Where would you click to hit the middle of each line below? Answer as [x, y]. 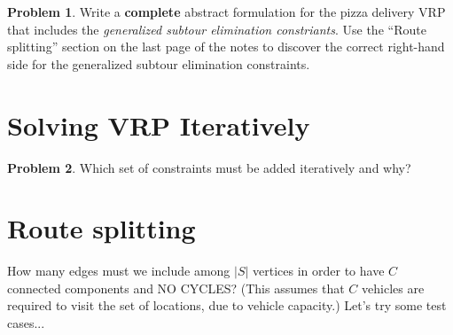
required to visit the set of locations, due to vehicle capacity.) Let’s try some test [227, 305]
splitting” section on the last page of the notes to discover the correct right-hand [226, 47]
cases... [26, 323]
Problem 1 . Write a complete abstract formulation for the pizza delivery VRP [226, 12]
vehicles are [393, 288]
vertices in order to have [319, 271]
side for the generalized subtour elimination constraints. [159, 63]
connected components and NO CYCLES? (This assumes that [176, 288]
